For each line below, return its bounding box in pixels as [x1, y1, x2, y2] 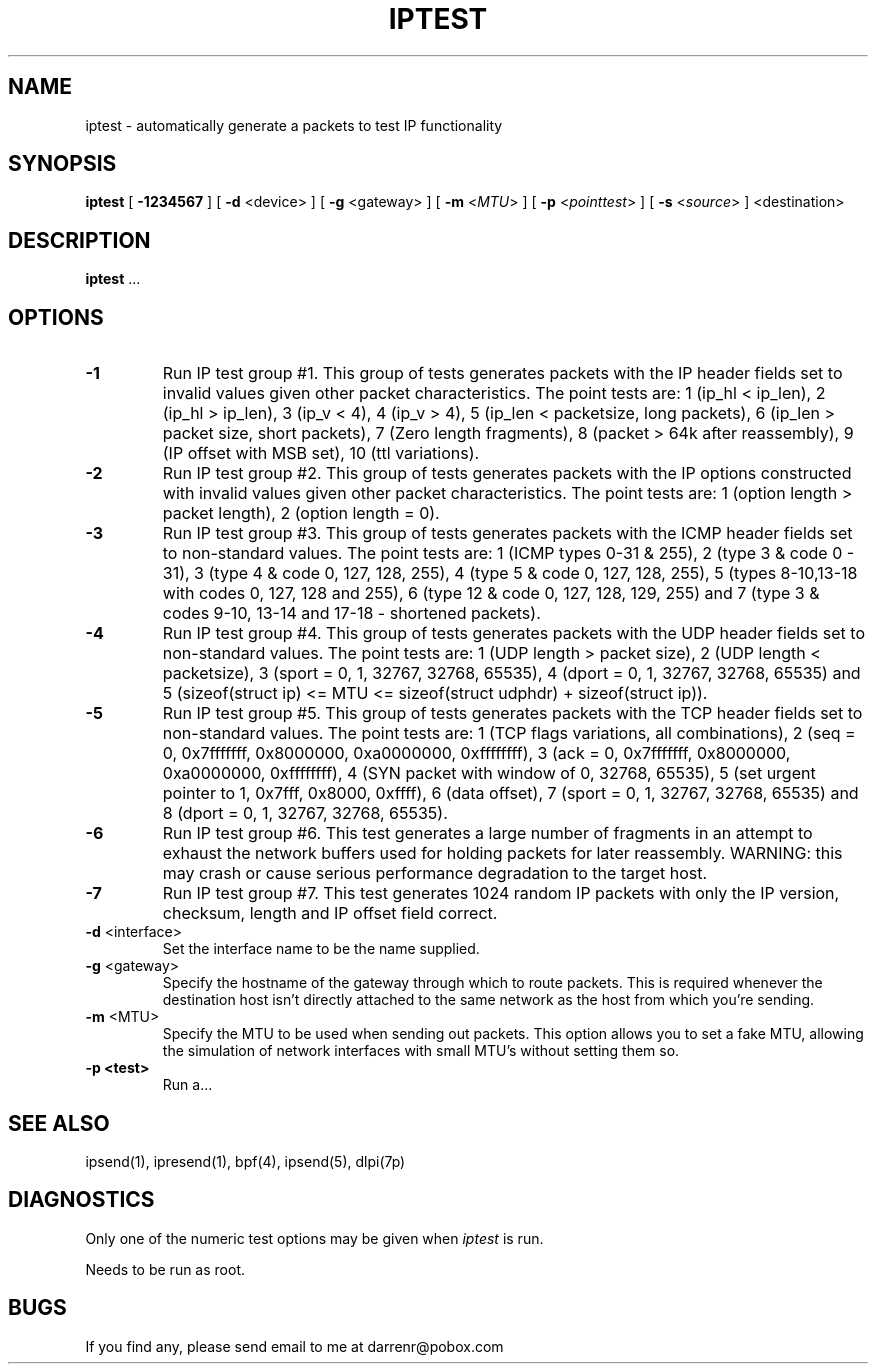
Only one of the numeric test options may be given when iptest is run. [85, 1229, 544, 1247]
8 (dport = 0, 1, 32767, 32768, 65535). [162, 803, 448, 824]
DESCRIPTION [8, 227, 151, 253]
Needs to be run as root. [85, 1260, 245, 1278]
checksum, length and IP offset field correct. [162, 903, 498, 924]
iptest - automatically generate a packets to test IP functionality [85, 116, 503, 134]
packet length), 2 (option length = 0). [162, 503, 440, 524]
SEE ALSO [8, 1110, 110, 1136]
